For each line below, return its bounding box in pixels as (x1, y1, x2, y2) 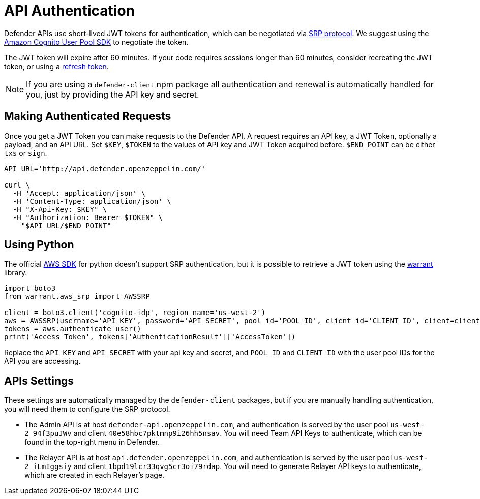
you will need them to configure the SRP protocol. (4, 404, 170, 414)
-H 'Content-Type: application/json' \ (12, 197, 171, 205)
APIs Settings (4, 374, 74, 387)
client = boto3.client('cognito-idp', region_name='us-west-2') (4, 308, 266, 317)
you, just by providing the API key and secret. (26, 89, 199, 100)
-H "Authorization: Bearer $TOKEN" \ (12, 213, 163, 222)
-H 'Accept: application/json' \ (12, 189, 146, 197)
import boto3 (4, 284, 56, 293)
